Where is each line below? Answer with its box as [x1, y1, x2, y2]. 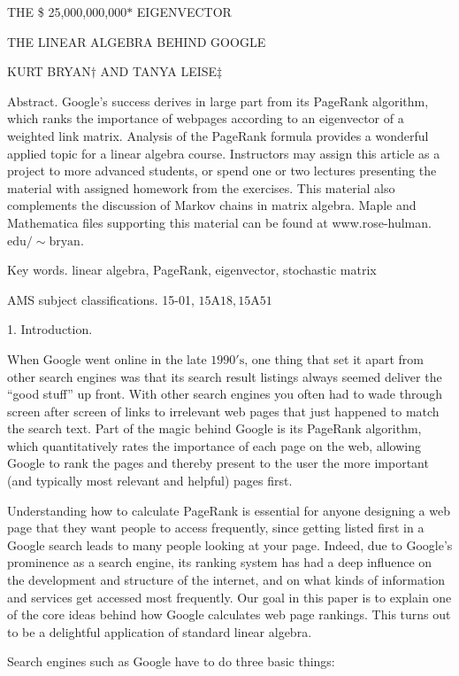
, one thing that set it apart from [244, 349, 424, 368]
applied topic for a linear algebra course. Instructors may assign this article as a [7, 144, 440, 162]
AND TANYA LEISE [100, 62, 218, 81]
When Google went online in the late [7, 349, 207, 368]
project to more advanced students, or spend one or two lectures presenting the [7, 161, 437, 180]
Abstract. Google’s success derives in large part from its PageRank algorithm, [7, 91, 429, 110]
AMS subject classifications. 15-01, [7, 290, 195, 308]
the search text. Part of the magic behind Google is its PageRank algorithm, [7, 419, 422, 438]
